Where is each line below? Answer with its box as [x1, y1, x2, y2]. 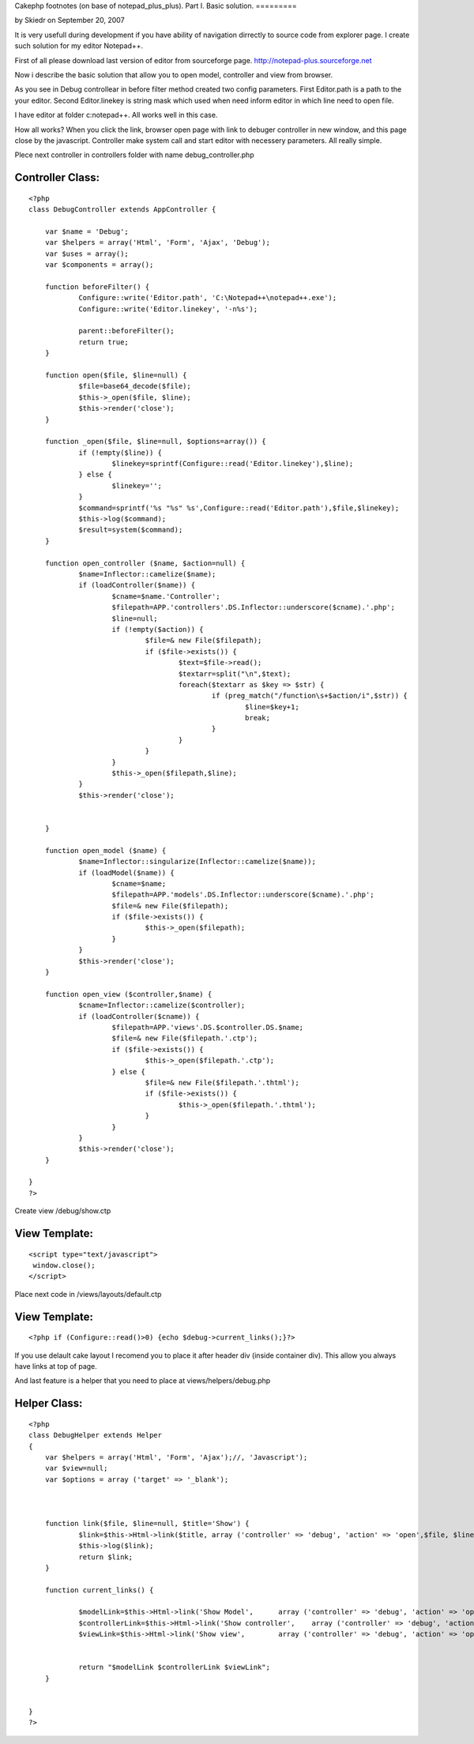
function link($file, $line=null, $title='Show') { [44, 1519, 250, 1528]
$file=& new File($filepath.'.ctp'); [111, 1034, 258, 1043]
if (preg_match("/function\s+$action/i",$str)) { [211, 691, 408, 701]
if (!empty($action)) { [111, 625, 205, 633]
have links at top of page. [14, 1362, 98, 1371]
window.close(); [32, 1261, 96, 1270]
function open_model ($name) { [44, 846, 167, 855]
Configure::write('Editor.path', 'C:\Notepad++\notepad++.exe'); [78, 293, 337, 303]
